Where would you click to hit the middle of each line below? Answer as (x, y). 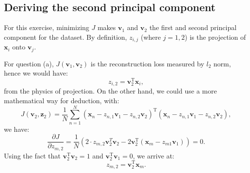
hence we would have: (36, 73)
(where (151, 37)
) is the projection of (215, 37)
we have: (17, 129)
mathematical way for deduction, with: (62, 101)
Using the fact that (32, 155)
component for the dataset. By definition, (66, 37)
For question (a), (29, 63)
